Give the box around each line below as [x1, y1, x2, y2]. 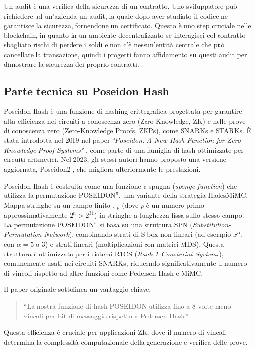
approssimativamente [4, 210, 68, 220]
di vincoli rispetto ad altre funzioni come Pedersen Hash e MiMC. [4, 267, 203, 278]
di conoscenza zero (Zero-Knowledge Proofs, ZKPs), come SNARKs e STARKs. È [4, 125, 252, 135]
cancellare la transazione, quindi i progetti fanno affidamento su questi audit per [4, 49, 247, 59]
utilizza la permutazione [4, 190, 77, 200]
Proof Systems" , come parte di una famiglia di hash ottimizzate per [38, 144, 244, 155]
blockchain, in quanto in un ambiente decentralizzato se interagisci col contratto [4, 30, 246, 40]
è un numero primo [146, 199, 204, 210]
